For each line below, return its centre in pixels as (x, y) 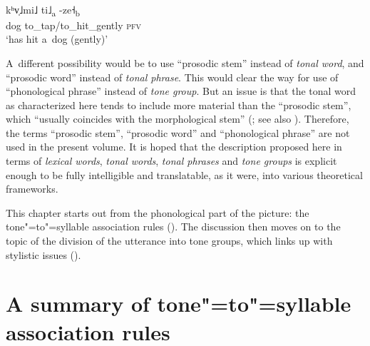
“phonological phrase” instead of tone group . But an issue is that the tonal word (181, 91)
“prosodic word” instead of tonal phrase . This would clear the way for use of (172, 77)
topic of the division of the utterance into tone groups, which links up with (169, 241)
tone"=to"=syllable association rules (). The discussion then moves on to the (173, 227)
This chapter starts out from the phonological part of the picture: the (158, 212)
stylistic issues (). (43, 254)
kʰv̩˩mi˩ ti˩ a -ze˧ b (43, 10)
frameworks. (32, 189)
